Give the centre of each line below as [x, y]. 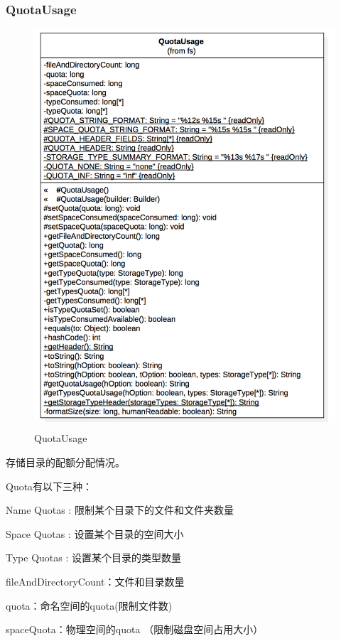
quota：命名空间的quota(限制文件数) [89, 605]
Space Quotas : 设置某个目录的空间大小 [95, 533]
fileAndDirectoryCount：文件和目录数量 [95, 582]
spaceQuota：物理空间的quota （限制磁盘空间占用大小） [135, 629]
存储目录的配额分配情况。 [65, 462]
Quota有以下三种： [49, 486]
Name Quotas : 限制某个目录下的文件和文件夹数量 [120, 510]
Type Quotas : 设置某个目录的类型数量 [94, 557]
